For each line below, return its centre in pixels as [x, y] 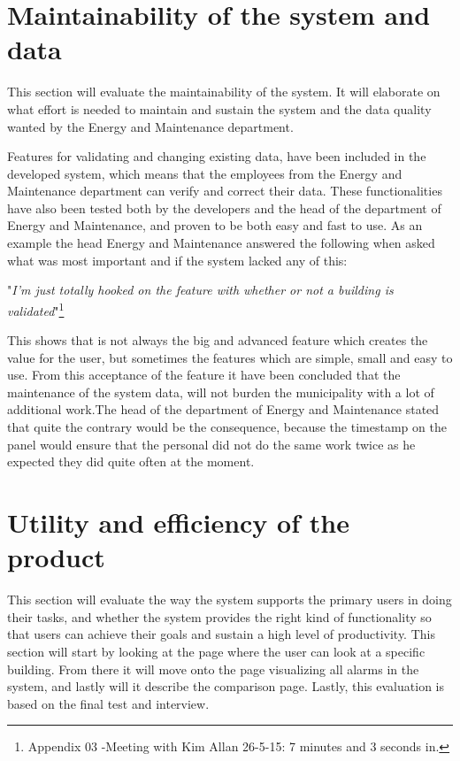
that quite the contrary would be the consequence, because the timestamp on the [227, 427]
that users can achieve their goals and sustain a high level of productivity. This [221, 634]
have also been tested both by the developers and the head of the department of [224, 208]
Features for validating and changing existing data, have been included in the [217, 156]
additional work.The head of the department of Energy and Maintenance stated [223, 409]
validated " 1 [36, 309]
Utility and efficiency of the [178, 523]
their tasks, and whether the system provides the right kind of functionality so [219, 616]
